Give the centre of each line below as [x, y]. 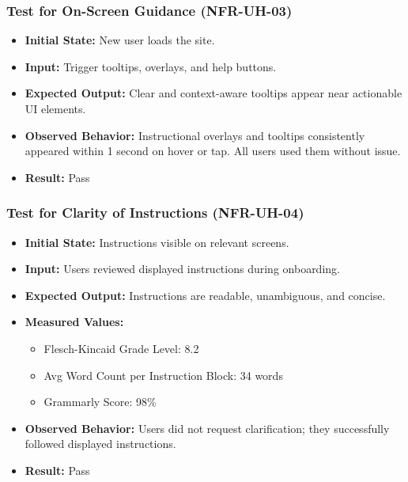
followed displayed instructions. [100, 444]
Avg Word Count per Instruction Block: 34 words [163, 375]
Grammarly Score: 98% [100, 402]
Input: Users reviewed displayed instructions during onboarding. [182, 269]
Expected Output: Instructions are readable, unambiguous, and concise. [205, 295]
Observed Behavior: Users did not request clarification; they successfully [207, 428]
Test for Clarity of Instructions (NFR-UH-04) [155, 213]
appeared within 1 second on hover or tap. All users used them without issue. [213, 151]
